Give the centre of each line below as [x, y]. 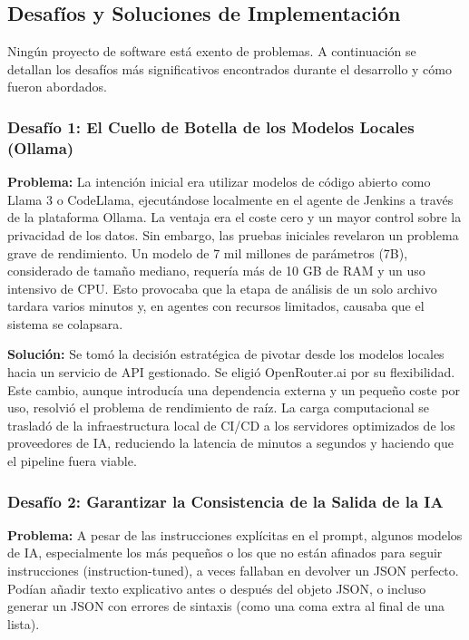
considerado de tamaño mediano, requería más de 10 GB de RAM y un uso [216, 271]
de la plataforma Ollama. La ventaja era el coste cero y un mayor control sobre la [234, 217]
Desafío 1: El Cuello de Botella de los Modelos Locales [211, 126]
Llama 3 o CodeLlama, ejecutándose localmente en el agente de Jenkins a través [230, 199]
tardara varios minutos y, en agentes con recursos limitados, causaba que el [216, 306]
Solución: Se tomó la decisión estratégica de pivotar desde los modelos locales [226, 354]
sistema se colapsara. [65, 323]
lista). [24, 623]
